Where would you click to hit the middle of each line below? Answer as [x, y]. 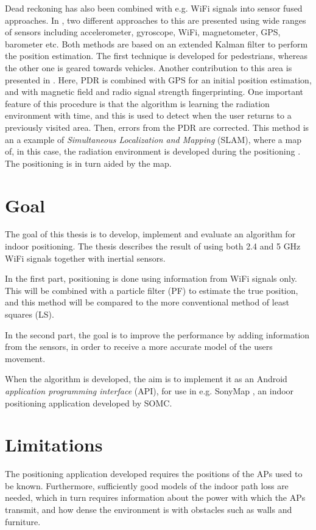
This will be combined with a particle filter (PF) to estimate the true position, [152, 290]
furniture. [23, 521]
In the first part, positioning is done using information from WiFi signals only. [151, 278]
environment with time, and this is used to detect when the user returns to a [148, 115]
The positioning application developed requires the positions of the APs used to [154, 474]
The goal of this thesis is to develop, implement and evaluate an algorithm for [150, 234]
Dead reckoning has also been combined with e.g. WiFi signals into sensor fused [154, 8]
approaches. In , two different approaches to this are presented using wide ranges [156, 20]
